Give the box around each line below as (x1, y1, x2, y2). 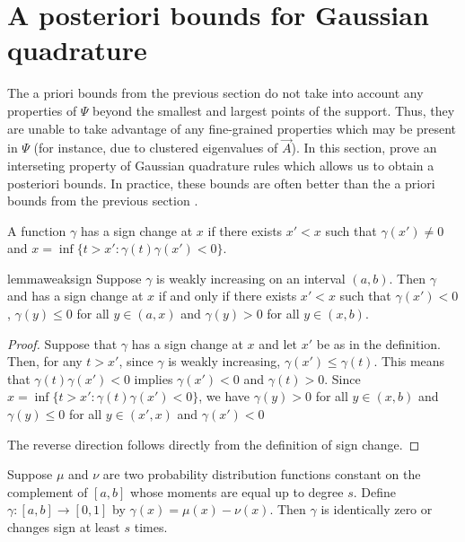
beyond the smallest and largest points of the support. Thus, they (92, 101, 455, 119)
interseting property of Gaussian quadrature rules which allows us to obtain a (7, 155, 434, 174)
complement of (7, 482, 88, 501)
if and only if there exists (158, 286, 297, 305)
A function (7, 221, 66, 240)
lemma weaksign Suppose (7, 268, 142, 287)
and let (259, 334, 298, 353)
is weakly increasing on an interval (156, 268, 346, 287)
